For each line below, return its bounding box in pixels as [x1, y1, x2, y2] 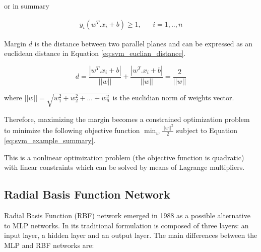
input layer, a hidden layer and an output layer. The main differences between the [4, 230, 257, 240]
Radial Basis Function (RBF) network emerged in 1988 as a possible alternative [4, 210, 250, 221]
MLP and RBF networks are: [4, 239, 94, 250]
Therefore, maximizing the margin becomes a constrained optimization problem [4, 113, 250, 124]
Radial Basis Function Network [4, 186, 170, 202]
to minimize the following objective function [4, 125, 140, 136]
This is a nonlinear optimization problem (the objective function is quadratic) [4, 152, 244, 162]
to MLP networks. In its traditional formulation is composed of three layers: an [4, 220, 249, 230]
